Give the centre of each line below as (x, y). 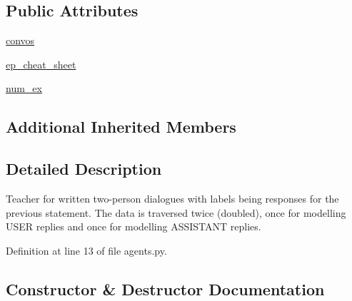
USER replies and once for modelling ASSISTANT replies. (134, 226)
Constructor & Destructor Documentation (165, 289)
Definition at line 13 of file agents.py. (86, 250)
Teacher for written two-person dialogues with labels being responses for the (172, 198)
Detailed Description (84, 169)
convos (20, 40)
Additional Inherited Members (121, 127)
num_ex (24, 88)
